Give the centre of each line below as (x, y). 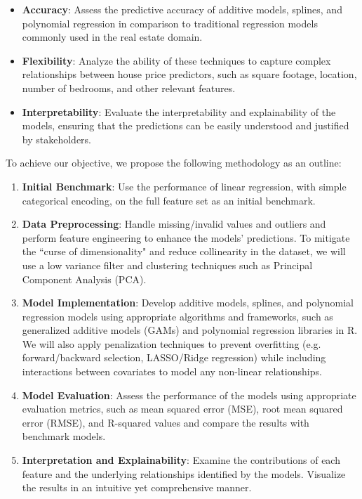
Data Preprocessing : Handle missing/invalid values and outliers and (174, 224)
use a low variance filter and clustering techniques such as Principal (167, 265)
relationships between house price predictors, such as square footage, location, (189, 74)
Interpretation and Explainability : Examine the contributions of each (181, 460)
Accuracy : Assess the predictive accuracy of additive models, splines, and (182, 9)
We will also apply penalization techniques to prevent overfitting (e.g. (172, 343)
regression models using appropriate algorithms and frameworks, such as (177, 316)
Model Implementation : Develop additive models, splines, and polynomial (188, 303)
